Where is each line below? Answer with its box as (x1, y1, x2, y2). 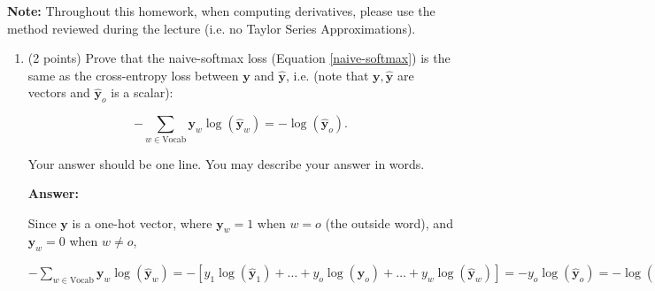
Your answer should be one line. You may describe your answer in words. (27, 154, 425, 172)
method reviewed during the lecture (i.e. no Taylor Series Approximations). (7, 19, 416, 37)
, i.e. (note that (286, 65, 369, 84)
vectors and (27, 83, 90, 102)
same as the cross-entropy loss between (27, 65, 239, 84)
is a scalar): (111, 83, 173, 102)
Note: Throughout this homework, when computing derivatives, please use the (7, 2, 435, 19)
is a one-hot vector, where (72, 213, 212, 232)
